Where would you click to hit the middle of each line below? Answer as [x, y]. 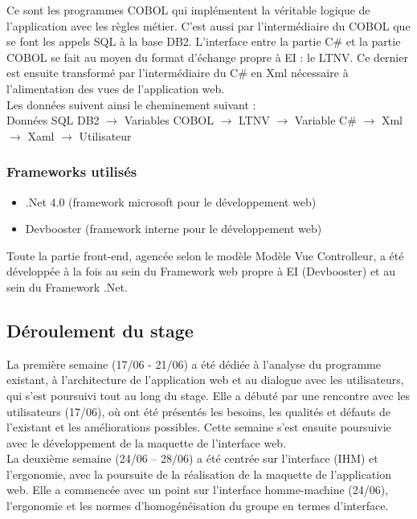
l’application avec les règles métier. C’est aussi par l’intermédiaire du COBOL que [208, 25]
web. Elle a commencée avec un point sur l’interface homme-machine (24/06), [198, 490]
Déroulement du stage [100, 330]
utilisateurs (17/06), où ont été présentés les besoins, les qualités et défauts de [198, 411]
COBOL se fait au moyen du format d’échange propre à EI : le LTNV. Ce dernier [207, 57]
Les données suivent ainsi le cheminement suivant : [131, 104]
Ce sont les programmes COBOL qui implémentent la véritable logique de [188, 10]
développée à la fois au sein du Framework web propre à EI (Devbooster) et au [201, 271]
